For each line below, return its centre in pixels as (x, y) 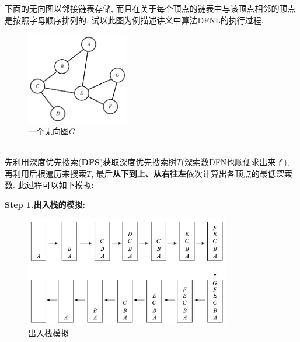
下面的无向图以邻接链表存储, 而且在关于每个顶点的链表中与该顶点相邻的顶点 (150, 8)
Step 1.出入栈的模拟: (45, 204)
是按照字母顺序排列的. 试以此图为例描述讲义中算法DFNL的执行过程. (134, 20)
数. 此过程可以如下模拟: (49, 185)
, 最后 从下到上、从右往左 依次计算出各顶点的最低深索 (192, 173)
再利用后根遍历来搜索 (46, 173)
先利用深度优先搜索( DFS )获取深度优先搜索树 (91, 162)
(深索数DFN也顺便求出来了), (235, 162)
